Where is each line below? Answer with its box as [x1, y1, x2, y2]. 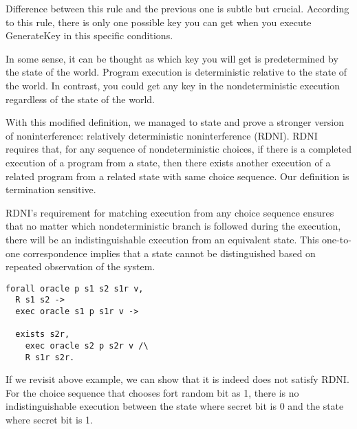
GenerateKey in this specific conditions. [6, 28, 173, 43]
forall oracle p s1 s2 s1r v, [6, 283, 144, 294]
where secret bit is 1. [6, 412, 93, 427]
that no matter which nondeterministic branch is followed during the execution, [6, 219, 341, 233]
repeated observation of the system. [6, 259, 155, 274]
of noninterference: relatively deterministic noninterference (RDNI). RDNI [6, 128, 318, 142]
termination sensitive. [6, 182, 96, 197]
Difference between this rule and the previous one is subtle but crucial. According [6, 1, 349, 15]
